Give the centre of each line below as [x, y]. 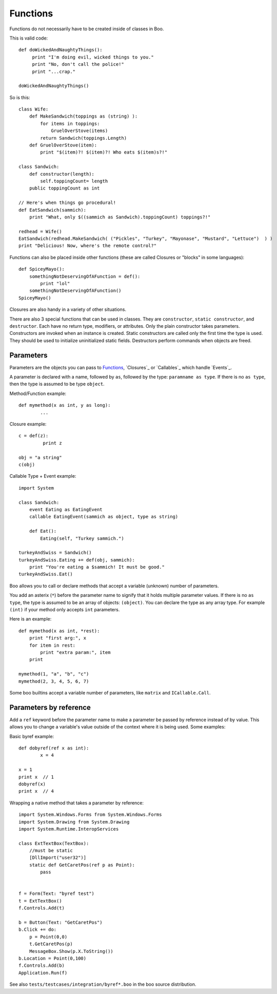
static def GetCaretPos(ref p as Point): [82, 865]
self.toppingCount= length [74, 181]
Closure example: [28, 424]
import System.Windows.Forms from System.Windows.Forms [90, 815]
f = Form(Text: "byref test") [57, 894]
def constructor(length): [62, 174]
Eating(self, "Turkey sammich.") [82, 538]
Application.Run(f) [43, 973]
